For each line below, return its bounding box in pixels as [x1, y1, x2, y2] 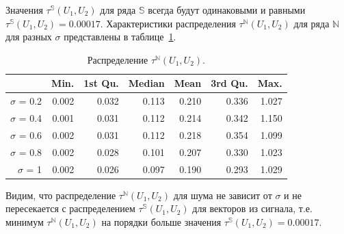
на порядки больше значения [101, 214, 222, 229]
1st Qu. [83, 76, 119, 90]
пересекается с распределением [5, 201, 135, 216]
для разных [5, 29, 52, 44]
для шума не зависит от [173, 187, 272, 202]
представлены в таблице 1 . [64, 29, 176, 44]
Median [128, 76, 165, 90]
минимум [5, 214, 44, 229]
